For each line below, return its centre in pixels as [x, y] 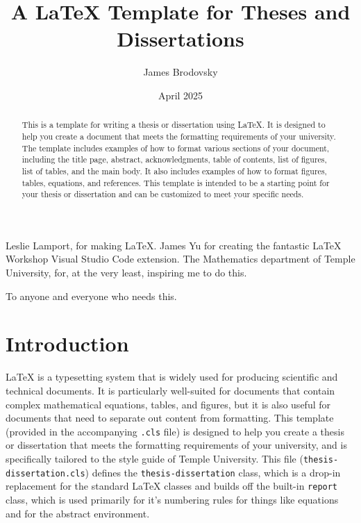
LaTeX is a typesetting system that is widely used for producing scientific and [172, 377]
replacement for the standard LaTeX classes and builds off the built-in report [172, 486]
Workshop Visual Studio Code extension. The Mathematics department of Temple [180, 259]
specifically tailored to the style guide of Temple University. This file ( [154, 459]
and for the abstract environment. [78, 513]
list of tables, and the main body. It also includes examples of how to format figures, [174, 171]
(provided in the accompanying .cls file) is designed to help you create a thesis [175, 431]
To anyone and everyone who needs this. [91, 296]
